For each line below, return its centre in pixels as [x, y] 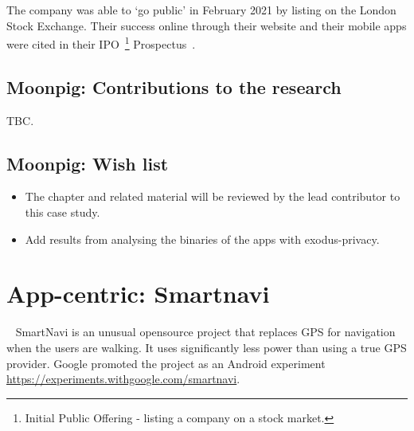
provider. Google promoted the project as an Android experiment [166, 363]
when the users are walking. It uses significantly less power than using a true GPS [207, 347]
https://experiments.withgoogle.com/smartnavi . [123, 379]
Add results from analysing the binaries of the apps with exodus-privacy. [202, 239]
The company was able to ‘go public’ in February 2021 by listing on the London [201, 10]
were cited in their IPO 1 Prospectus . [101, 43]
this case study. [62, 212]
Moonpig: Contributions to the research [174, 86]
